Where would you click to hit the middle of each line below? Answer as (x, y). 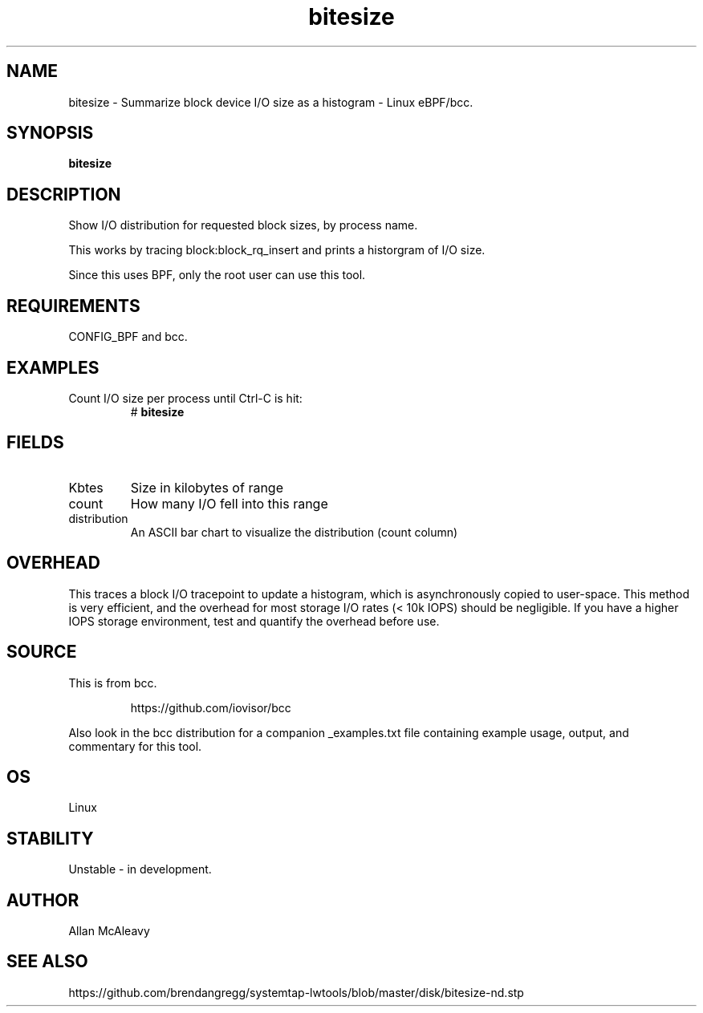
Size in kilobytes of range (207, 487)
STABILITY (50, 838)
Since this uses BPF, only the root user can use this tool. (217, 275)
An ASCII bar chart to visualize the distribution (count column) (294, 532)
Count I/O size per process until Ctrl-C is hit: (185, 398)
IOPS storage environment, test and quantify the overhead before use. (254, 621)
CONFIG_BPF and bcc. (128, 337)
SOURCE (42, 652)
